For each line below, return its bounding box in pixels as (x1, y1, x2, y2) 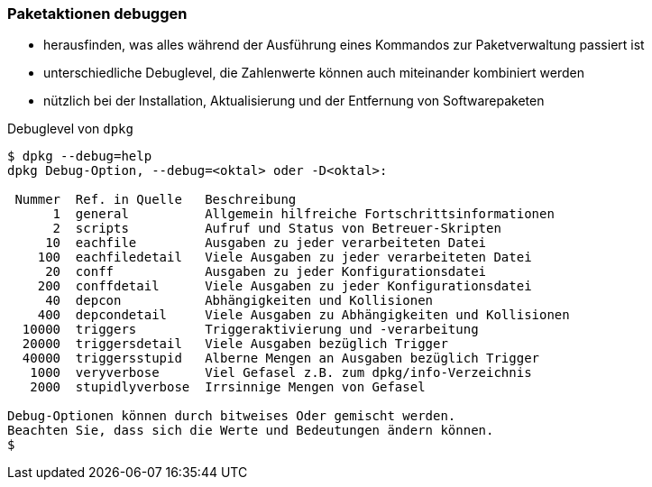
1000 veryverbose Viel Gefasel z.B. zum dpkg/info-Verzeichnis (30, 365, 532, 381)
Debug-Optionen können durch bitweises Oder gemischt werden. (7, 409, 456, 424)
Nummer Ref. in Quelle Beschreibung (14, 192, 297, 207)
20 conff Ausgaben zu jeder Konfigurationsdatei (45, 264, 487, 280)
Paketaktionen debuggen (7, 5, 188, 23)
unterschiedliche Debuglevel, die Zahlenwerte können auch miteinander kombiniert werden (43, 65, 584, 81)
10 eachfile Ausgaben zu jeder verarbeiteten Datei (45, 235, 487, 251)
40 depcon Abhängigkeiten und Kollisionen (45, 293, 434, 308)
